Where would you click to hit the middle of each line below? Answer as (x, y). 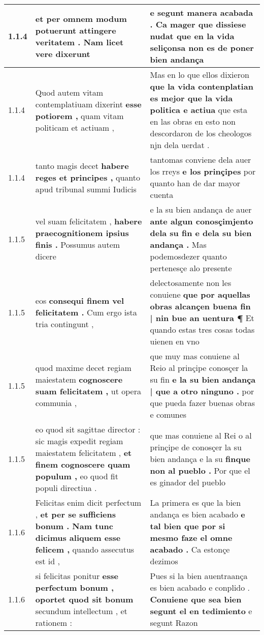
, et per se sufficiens (76, 514)
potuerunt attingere (76, 30)
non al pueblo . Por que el (200, 470)
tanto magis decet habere (82, 165)
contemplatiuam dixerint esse (88, 104)
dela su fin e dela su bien (201, 233)
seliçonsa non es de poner (202, 48)
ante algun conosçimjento (202, 221)
